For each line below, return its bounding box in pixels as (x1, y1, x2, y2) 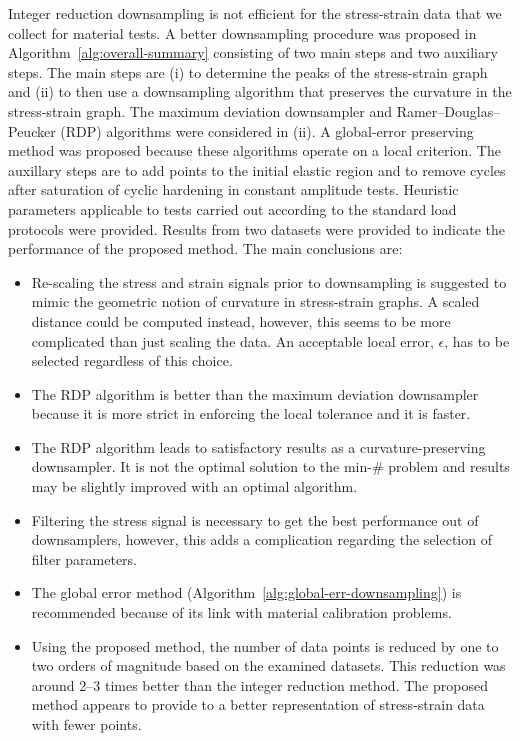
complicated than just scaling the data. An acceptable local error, (31, 330, 434, 351)
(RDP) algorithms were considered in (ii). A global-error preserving (60, 120, 474, 141)
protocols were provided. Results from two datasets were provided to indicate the (8, 218, 505, 239)
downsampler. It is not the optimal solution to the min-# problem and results (31, 456, 510, 477)
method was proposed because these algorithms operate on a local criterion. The (8, 140, 501, 161)
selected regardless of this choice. (31, 350, 233, 371)
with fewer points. (31, 714, 142, 734)
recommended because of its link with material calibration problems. (31, 602, 452, 623)
